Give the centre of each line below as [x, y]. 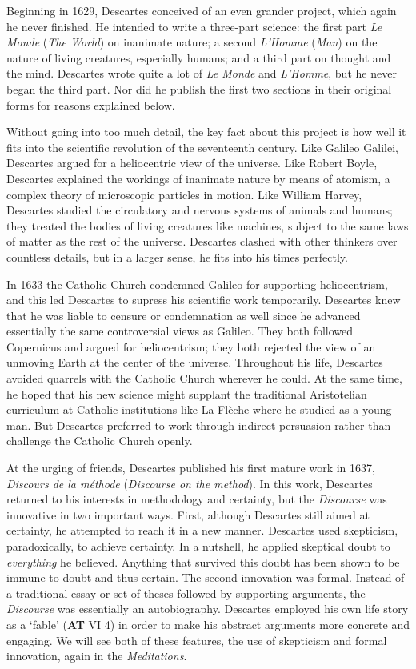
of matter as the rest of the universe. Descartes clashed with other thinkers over [202, 241]
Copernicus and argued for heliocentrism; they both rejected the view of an [191, 346]
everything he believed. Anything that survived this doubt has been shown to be [203, 561]
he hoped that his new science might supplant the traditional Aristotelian [187, 393]
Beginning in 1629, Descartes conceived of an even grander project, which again [202, 10]
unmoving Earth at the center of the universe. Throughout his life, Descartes [195, 362]
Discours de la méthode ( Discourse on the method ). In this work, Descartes [190, 483]
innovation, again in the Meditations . [97, 656]
